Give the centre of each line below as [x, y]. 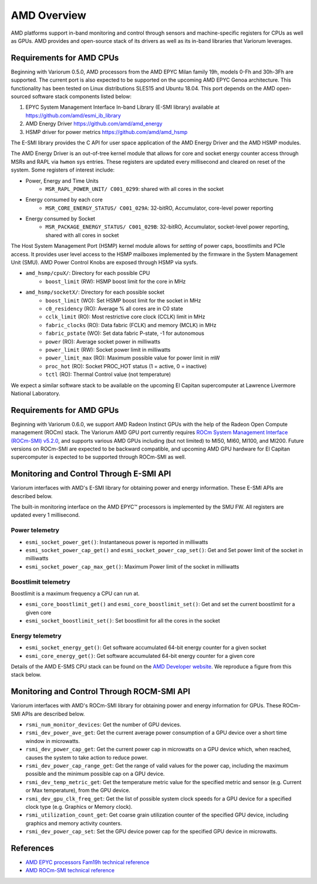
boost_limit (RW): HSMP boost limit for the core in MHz [116, 281]
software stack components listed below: [82, 96]
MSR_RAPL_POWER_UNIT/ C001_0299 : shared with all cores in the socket [135, 189]
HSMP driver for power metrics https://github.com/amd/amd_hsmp [107, 132]
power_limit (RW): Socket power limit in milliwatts [108, 349]
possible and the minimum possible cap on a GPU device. [95, 774]
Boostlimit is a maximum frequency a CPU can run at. [75, 593]
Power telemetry [35, 530]
